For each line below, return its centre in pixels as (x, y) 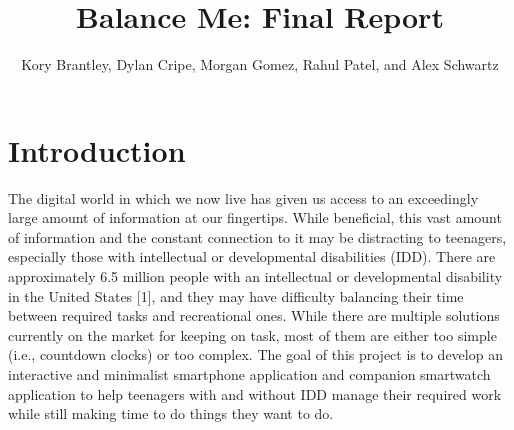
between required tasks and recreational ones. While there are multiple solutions (254, 315)
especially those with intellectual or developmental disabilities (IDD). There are (252, 256)
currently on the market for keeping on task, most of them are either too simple (252, 334)
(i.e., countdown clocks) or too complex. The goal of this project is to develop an (255, 354)
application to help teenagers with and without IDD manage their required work (255, 393)
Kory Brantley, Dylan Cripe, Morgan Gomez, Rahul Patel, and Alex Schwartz (260, 64)
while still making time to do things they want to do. (171, 413)
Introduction (97, 149)
